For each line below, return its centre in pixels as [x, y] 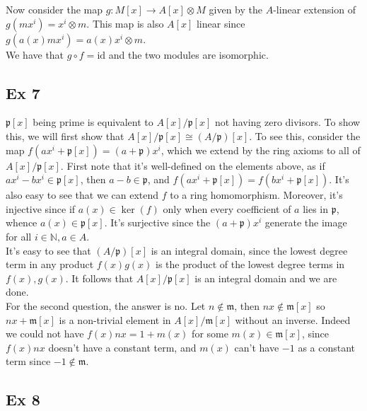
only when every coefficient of [227, 208]
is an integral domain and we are [266, 278]
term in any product [50, 264]
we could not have [45, 334]
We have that [35, 54]
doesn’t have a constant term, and [122, 347]
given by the [236, 9]
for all [19, 236]
